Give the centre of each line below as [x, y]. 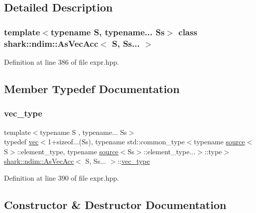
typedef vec [21, 142]
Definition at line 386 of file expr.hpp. [62, 61]
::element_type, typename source [68, 151]
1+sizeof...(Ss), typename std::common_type [116, 142]
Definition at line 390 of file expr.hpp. [62, 177]
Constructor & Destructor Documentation [115, 204]
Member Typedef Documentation [92, 88]
